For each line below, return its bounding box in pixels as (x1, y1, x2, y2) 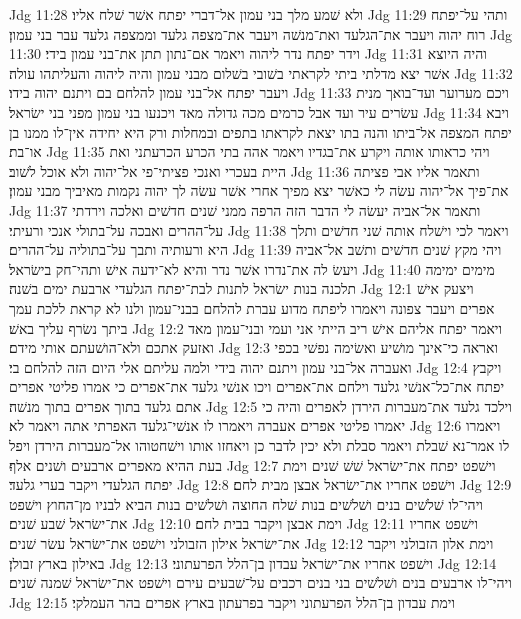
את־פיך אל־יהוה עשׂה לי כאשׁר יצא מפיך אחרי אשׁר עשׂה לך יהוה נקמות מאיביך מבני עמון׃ (9, 180, 509, 201)
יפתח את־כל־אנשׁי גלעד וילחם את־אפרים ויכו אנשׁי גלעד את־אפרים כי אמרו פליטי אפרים (9, 376, 505, 397)
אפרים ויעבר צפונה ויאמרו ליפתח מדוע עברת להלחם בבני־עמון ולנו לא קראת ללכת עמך (9, 297, 495, 318)
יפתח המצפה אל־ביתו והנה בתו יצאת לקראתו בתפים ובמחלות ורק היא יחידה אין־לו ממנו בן (9, 121, 512, 142)
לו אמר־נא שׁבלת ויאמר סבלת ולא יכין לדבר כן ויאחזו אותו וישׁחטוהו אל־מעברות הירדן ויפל (9, 435, 510, 456)
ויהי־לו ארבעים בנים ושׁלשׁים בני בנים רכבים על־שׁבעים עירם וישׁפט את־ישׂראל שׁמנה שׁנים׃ (9, 572, 512, 593)
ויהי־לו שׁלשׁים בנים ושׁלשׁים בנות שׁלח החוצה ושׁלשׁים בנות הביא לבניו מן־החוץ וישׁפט (9, 493, 483, 514)
